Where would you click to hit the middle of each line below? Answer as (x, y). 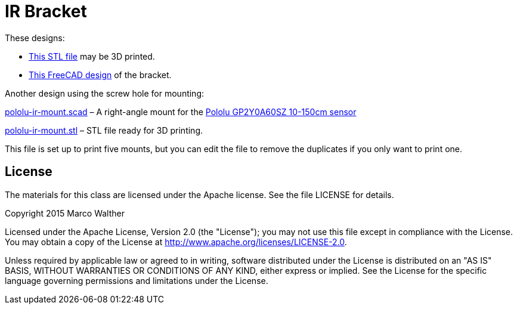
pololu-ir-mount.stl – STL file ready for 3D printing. (104, 130)
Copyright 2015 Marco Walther (65, 213)
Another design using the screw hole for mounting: (105, 93)
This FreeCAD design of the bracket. (100, 75)
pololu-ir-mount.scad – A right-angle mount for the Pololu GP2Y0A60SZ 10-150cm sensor (181, 112)
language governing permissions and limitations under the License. (137, 280)
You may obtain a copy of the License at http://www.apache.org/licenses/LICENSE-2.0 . (176, 242)
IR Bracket (46, 11)
